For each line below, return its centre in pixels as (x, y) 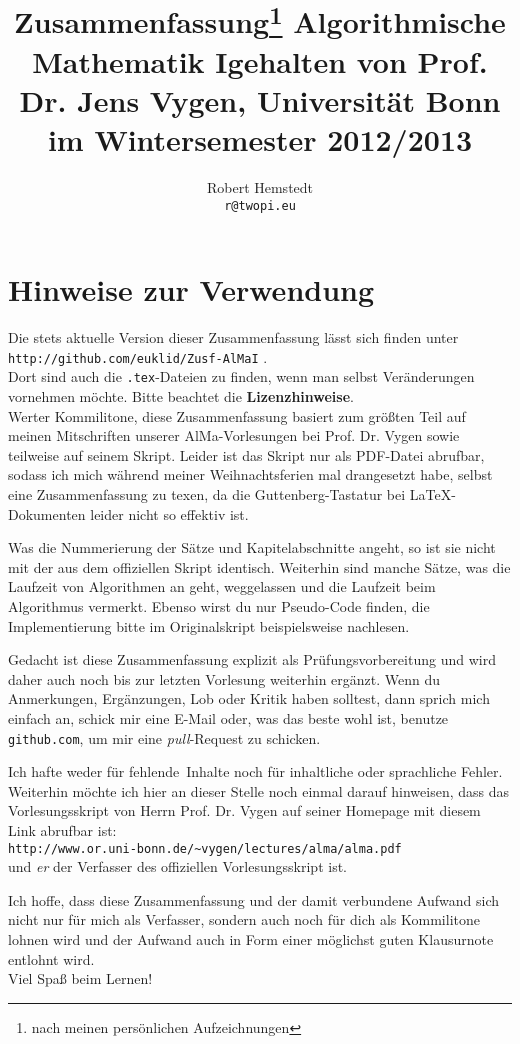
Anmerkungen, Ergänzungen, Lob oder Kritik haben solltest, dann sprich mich (249, 698)
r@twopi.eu (260, 205)
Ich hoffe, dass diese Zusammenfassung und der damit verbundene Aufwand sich (253, 899)
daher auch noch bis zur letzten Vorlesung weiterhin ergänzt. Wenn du (224, 678)
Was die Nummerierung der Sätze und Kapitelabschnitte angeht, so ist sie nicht (252, 547)
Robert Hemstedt (260, 187)
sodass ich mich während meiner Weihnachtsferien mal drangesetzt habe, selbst (250, 474)
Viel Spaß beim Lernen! (80, 978)
